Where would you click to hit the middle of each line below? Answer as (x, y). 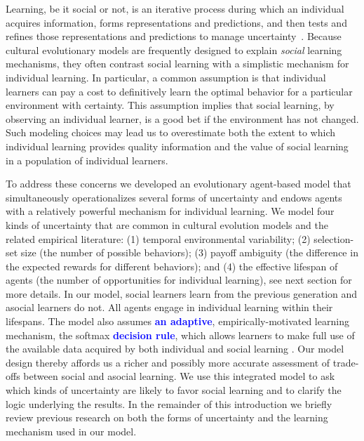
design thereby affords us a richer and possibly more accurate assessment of (168, 362)
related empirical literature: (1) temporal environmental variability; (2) (158, 238)
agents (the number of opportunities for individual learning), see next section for (179, 280)
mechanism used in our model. (71, 431)
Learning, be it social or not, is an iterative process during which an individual (175, 8)
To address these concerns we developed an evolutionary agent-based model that (178, 184)
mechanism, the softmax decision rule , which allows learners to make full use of (180, 335)
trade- (346, 362)
